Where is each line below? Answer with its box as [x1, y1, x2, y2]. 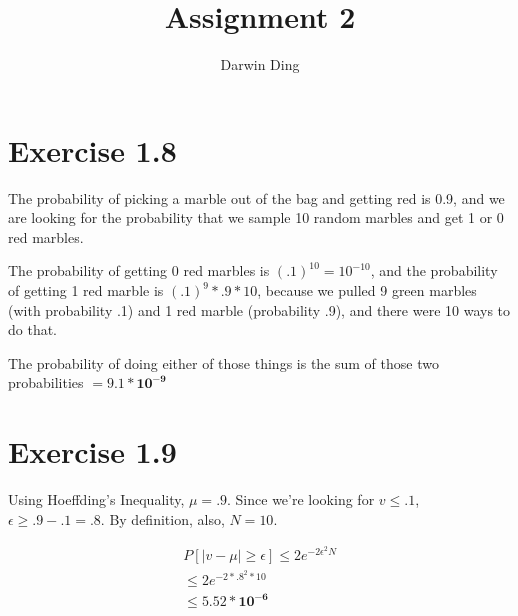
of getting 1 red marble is [8, 280, 164, 301]
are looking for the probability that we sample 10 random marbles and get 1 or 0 [8, 207, 504, 228]
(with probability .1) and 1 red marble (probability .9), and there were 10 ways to [8, 299, 511, 320]
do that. [8, 319, 58, 340]
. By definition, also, [100, 508, 225, 529]
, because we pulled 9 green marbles [257, 280, 477, 301]
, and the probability [370, 260, 498, 281]
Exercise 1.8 [8, 129, 177, 170]
